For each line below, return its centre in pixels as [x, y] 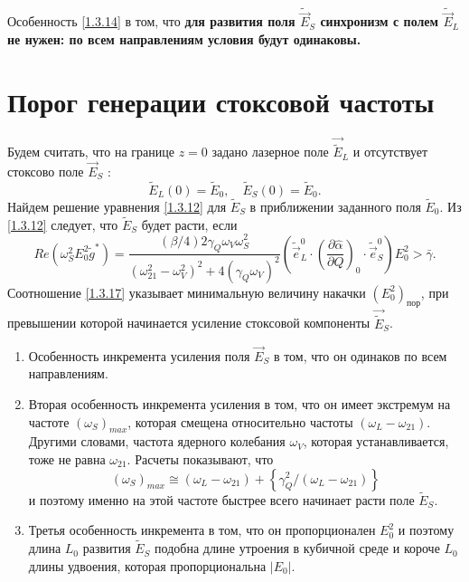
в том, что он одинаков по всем [360, 355]
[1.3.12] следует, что [63, 224]
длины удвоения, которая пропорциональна [147, 565]
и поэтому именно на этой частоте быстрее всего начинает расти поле [221, 499]
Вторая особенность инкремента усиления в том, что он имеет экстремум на [239, 403]
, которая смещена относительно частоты [240, 421]
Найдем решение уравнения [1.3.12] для [117, 207]
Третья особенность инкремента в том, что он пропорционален [202, 530]
